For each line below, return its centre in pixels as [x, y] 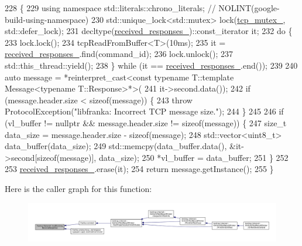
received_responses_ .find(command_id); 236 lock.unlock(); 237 [119, 54]
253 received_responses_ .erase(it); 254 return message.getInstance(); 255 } [139, 169]
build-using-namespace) [47, 19]
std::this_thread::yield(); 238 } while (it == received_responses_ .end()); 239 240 [151, 65]
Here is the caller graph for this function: [78, 188]
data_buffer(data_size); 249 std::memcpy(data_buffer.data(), [116, 146]
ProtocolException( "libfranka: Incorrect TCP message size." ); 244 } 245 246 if [144, 111]
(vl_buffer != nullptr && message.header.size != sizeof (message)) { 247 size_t [146, 122]
